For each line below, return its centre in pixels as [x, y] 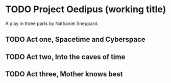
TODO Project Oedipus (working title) [86, 9]
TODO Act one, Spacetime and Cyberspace [75, 39]
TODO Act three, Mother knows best [64, 74]
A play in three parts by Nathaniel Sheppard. [52, 23]
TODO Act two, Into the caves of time [65, 57]
